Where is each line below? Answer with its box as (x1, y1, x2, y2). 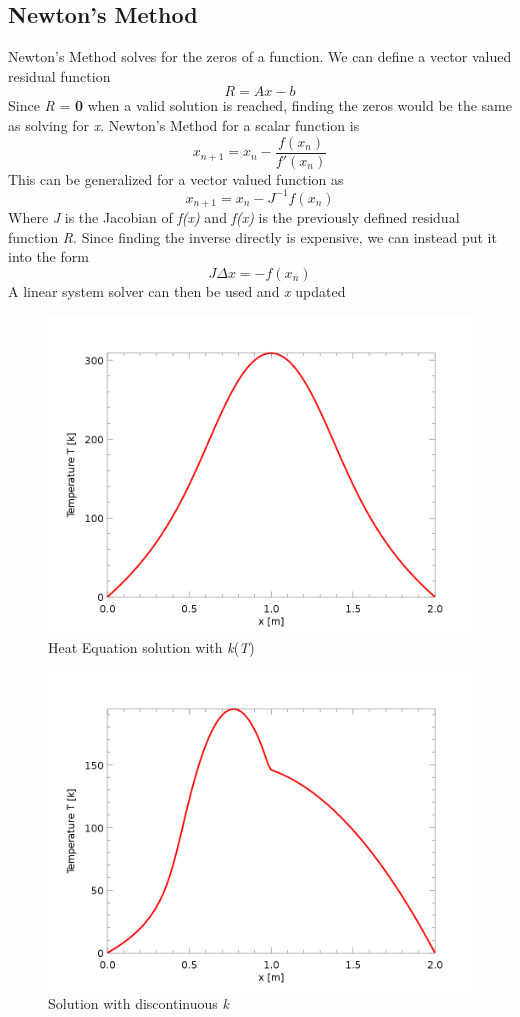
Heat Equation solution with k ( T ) (48, 637, 255, 658)
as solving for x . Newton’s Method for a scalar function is (8, 114, 360, 135)
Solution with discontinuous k (48, 993, 229, 1014)
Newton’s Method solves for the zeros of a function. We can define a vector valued (8, 46, 512, 67)
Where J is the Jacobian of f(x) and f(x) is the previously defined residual (8, 207, 460, 228)
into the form (8, 246, 89, 267)
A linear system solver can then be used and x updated (8, 280, 346, 301)
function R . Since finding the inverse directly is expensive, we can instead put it (8, 226, 497, 247)
